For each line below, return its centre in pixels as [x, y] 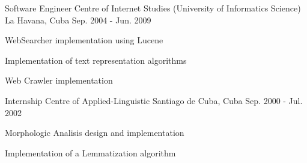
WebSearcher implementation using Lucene [84, 40]
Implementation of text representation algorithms [96, 60]
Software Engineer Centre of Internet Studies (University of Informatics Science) [153, 8]
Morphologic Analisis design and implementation [95, 133]
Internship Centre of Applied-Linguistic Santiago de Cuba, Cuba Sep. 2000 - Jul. [154, 100]
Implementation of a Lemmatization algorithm [90, 152]
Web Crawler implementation [59, 80]
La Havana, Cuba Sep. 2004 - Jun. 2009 [78, 20]
